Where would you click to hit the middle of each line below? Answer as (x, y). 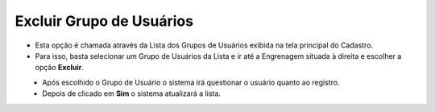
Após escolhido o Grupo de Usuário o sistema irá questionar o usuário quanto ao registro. (191, 82)
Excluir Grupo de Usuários (104, 21)
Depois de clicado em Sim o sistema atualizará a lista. (132, 93)
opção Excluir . (59, 68)
